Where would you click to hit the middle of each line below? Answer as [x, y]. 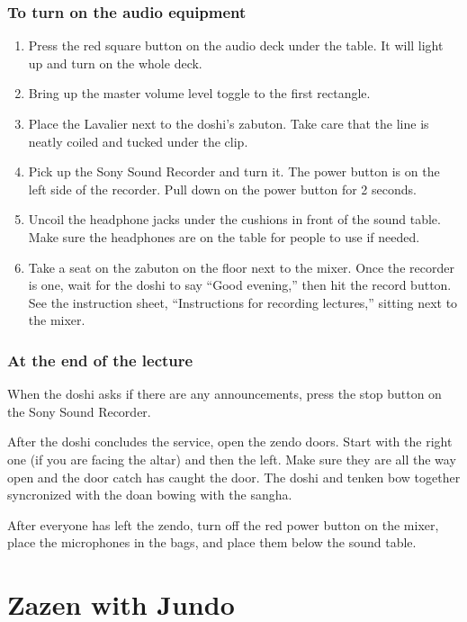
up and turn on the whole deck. [115, 63]
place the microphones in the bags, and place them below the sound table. [212, 542]
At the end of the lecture [100, 360]
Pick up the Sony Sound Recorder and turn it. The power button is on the [234, 171]
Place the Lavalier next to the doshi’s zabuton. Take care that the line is [229, 123]
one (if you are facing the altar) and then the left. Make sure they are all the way [232, 459]
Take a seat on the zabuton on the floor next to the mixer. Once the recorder [241, 267]
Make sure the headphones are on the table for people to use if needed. [224, 236]
